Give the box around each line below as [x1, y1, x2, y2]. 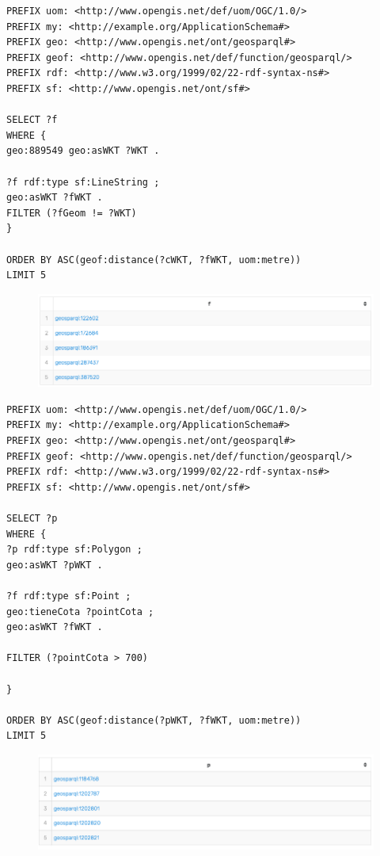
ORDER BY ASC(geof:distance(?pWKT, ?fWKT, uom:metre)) [6, 714, 302, 726]
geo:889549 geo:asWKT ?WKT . [6, 145, 160, 157]
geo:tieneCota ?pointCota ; [6, 606, 154, 617]
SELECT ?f [6, 114, 58, 126]
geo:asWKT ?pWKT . [6, 559, 103, 571]
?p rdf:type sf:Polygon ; [6, 544, 142, 556]
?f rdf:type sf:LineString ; [6, 176, 160, 188]
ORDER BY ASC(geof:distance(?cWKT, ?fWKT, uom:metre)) [6, 254, 302, 266]
